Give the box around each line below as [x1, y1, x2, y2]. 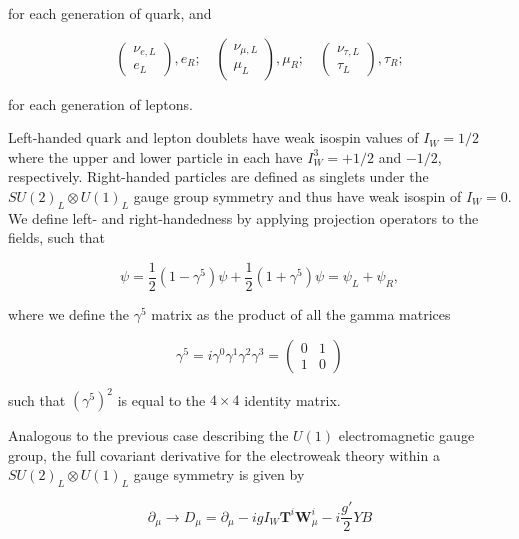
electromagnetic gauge [338, 425, 475, 446]
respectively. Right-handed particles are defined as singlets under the [8, 166, 429, 187]
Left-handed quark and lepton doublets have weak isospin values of [8, 127, 419, 148]
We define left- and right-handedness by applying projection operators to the [8, 207, 479, 228]
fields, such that [8, 227, 105, 248]
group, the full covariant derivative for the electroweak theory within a [8, 444, 440, 465]
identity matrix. [244, 389, 341, 410]
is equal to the [117, 389, 206, 410]
